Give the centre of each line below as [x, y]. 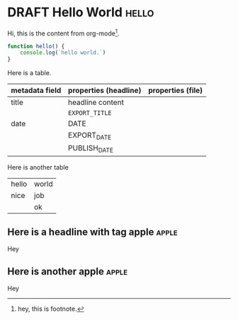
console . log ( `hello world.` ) [63, 53]
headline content [96, 102]
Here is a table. [29, 73]
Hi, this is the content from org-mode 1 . [63, 33]
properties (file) [176, 91]
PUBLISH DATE [91, 149]
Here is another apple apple [68, 271]
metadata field [36, 91]
